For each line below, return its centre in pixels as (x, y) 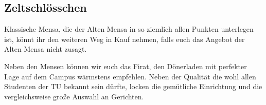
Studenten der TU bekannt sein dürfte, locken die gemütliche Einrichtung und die (133, 86)
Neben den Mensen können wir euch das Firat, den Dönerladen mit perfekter (126, 66)
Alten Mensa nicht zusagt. (46, 49)
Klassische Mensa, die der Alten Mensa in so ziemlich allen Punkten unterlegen (129, 29)
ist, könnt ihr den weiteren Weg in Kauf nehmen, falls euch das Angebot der (125, 39)
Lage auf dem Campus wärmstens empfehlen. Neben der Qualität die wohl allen (130, 76)
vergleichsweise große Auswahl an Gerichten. (74, 96)
